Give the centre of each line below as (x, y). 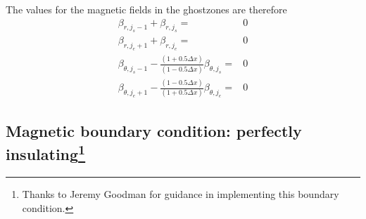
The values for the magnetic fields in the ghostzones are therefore (146, 9)
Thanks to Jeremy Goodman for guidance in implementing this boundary (181, 194)
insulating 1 (46, 153)
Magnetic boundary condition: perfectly (154, 130)
